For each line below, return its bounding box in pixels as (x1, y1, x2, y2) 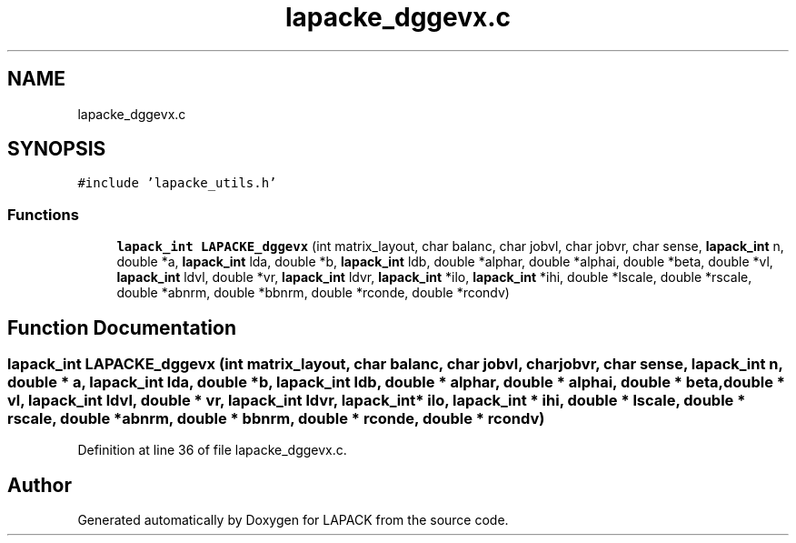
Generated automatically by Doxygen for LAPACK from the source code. (77, 512, 509, 528)
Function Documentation (7, 316, 236, 339)
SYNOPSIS (7, 137, 106, 161)
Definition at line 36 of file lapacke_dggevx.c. (77, 442, 347, 458)
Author (7, 473, 72, 497)
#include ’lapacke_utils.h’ (77, 176, 277, 191)
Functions (7, 205, 79, 224)
